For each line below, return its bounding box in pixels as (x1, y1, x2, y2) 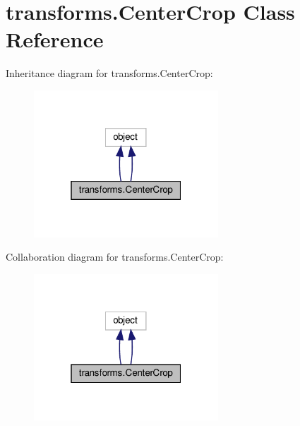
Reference (6, 25, 104, 54)
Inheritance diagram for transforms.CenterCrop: (6, 66, 213, 81)
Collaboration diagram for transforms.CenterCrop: (6, 249, 224, 264)
